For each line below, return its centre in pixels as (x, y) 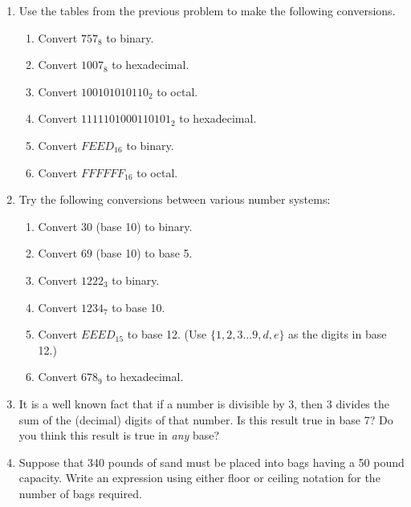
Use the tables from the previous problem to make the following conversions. (207, 10)
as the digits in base (338, 334)
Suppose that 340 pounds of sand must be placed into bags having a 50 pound (212, 462)
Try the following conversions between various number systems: (175, 199)
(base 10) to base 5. (144, 253)
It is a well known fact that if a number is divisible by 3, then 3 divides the (204, 403)
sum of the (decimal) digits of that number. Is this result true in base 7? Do (206, 419)
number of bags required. (80, 493)
